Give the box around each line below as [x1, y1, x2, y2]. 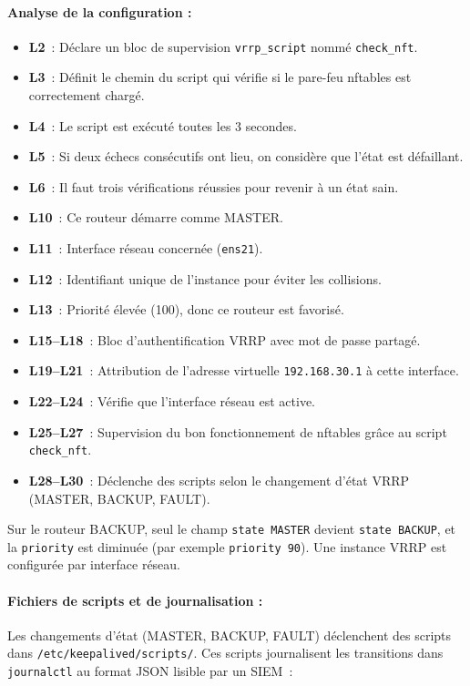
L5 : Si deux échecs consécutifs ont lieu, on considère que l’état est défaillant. [28, 147, 464, 166]
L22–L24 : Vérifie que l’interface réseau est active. [28, 392, 315, 411]
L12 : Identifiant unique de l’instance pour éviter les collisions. [28, 269, 382, 288]
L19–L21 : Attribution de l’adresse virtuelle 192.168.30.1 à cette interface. [28, 361, 459, 380]
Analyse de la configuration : [7, 2, 192, 21]
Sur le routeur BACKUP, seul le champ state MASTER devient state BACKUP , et [7, 519, 456, 538]
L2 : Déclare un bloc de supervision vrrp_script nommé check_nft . [28, 36, 418, 56]
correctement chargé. [28, 86, 145, 105]
